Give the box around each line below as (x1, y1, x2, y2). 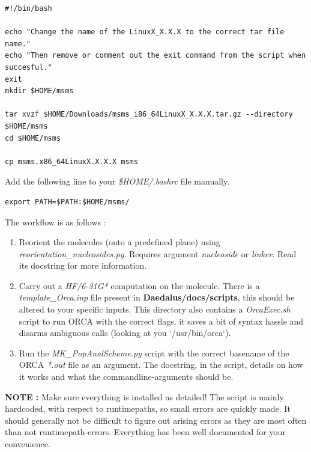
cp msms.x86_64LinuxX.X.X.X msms (5, 157, 138, 166)
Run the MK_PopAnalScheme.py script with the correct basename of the (19, 346, 289, 359)
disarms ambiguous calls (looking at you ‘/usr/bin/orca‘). (19, 326, 231, 339)
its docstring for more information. (19, 259, 147, 272)
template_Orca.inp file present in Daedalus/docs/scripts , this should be (19, 291, 295, 304)
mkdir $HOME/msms (5, 87, 74, 96)
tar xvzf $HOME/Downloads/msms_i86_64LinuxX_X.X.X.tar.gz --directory (5, 110, 293, 119)
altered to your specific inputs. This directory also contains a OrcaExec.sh (19, 303, 291, 316)
